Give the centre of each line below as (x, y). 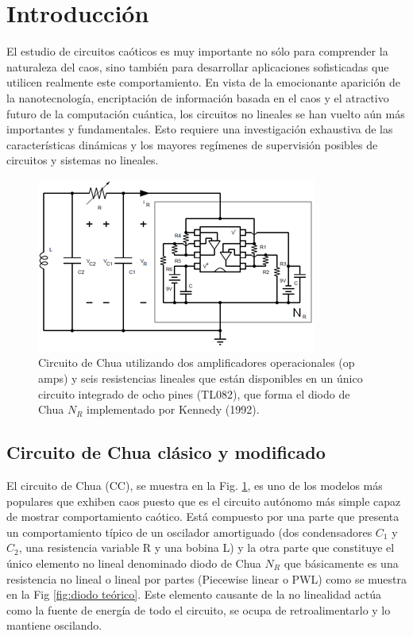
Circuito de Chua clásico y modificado (166, 452)
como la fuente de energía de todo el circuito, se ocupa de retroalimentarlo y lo (199, 609)
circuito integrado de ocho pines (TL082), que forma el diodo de (194, 393)
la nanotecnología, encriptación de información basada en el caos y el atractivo (198, 97)
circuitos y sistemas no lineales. (83, 160)
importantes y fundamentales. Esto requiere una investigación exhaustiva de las (200, 129)
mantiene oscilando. (54, 625)
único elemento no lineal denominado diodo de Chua (134, 563)
